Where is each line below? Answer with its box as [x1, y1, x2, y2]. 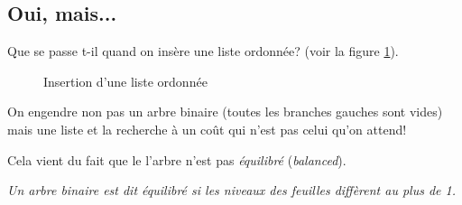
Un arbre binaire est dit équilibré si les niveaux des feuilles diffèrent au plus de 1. [7, 181, 457, 200]
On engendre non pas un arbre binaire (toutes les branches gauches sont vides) [7, 102, 443, 121]
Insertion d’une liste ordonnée [43, 71, 208, 90]
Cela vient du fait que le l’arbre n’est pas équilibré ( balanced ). [7, 150, 346, 169]
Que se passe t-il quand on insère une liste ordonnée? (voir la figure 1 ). [7, 42, 399, 61]
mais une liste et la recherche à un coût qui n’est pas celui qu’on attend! [7, 119, 407, 138]
